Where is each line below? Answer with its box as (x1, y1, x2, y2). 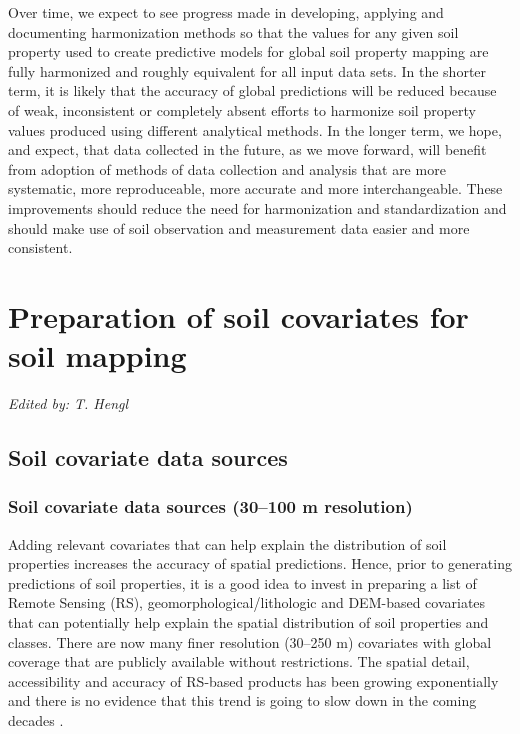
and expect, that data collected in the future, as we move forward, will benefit (8, 139, 487, 160)
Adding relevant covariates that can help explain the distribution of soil (8, 533, 447, 554)
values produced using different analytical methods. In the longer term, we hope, (8, 119, 502, 140)
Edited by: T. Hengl (8, 393, 129, 414)
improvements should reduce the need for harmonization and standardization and (8, 197, 507, 218)
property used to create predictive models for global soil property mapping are (8, 41, 489, 62)
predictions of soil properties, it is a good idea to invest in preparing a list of (8, 572, 477, 593)
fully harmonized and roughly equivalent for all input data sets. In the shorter (8, 60, 487, 81)
